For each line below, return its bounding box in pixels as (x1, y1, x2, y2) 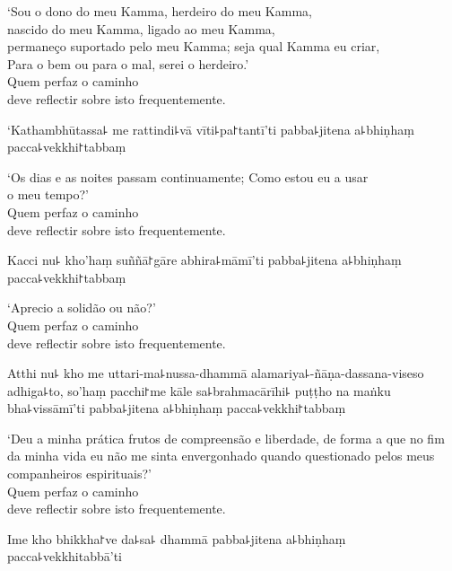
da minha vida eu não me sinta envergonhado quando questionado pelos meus (7, 446, 435, 465)
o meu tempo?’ (7, 185, 89, 204)
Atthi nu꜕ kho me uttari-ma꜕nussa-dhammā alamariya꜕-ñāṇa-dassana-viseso (7, 364, 424, 382)
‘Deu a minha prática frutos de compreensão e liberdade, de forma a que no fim (7, 428, 445, 447)
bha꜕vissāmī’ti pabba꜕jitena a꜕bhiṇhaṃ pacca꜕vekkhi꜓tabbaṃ (7, 399, 346, 417)
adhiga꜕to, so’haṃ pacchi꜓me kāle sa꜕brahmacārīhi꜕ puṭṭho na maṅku (7, 381, 391, 400)
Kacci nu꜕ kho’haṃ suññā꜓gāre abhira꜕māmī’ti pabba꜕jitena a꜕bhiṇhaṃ (7, 250, 402, 269)
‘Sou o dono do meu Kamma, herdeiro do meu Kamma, (7, 2, 312, 20)
